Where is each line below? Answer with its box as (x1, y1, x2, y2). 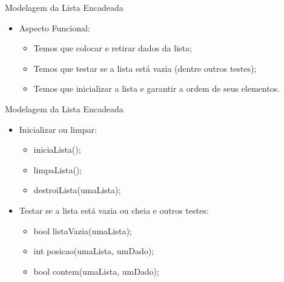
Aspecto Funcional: (19, 21, 90, 34)
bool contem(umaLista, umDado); (33, 264, 159, 277)
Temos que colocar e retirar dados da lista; (33, 42, 192, 54)
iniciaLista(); (33, 143, 81, 156)
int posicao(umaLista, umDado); (33, 245, 154, 257)
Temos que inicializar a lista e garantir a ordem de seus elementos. (33, 82, 280, 95)
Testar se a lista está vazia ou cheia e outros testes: (19, 203, 209, 216)
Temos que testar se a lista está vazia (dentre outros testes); (33, 62, 257, 74)
